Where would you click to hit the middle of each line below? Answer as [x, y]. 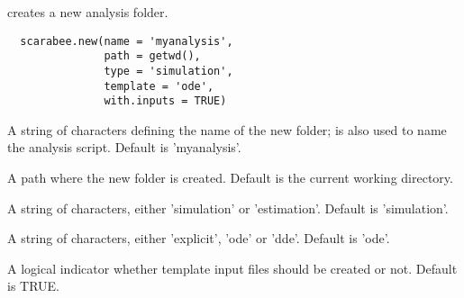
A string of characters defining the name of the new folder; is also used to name [227, 129]
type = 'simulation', [168, 71]
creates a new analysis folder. [88, 12]
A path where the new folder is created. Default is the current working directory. [230, 178]
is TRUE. [34, 286]
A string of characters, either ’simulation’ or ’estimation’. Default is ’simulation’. [228, 208]
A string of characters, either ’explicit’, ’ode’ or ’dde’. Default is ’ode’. [199, 238]
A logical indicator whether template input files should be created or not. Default [232, 268]
